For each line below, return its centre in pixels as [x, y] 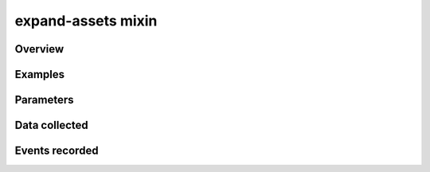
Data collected [52, 125]
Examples [40, 74]
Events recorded [57, 151]
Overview [39, 49]
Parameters [44, 100]
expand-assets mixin [86, 21]
